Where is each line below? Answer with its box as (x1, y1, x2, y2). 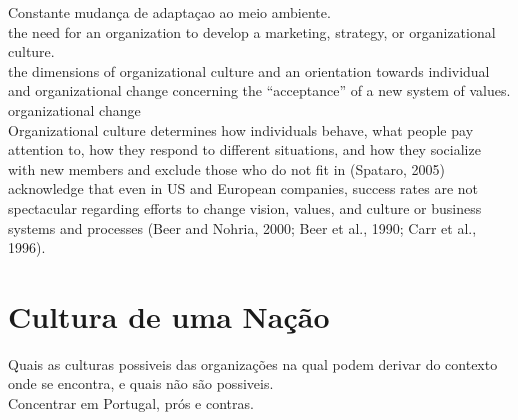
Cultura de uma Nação (8, 295, 330, 336)
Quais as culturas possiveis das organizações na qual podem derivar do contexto (8, 353, 498, 374)
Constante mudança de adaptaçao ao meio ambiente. (8, 2, 331, 22)
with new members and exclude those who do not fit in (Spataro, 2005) (8, 158, 445, 179)
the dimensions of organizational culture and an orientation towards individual (8, 60, 490, 81)
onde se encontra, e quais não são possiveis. (8, 373, 274, 394)
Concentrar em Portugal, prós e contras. (8, 393, 254, 414)
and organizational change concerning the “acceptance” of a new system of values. (8, 80, 511, 101)
